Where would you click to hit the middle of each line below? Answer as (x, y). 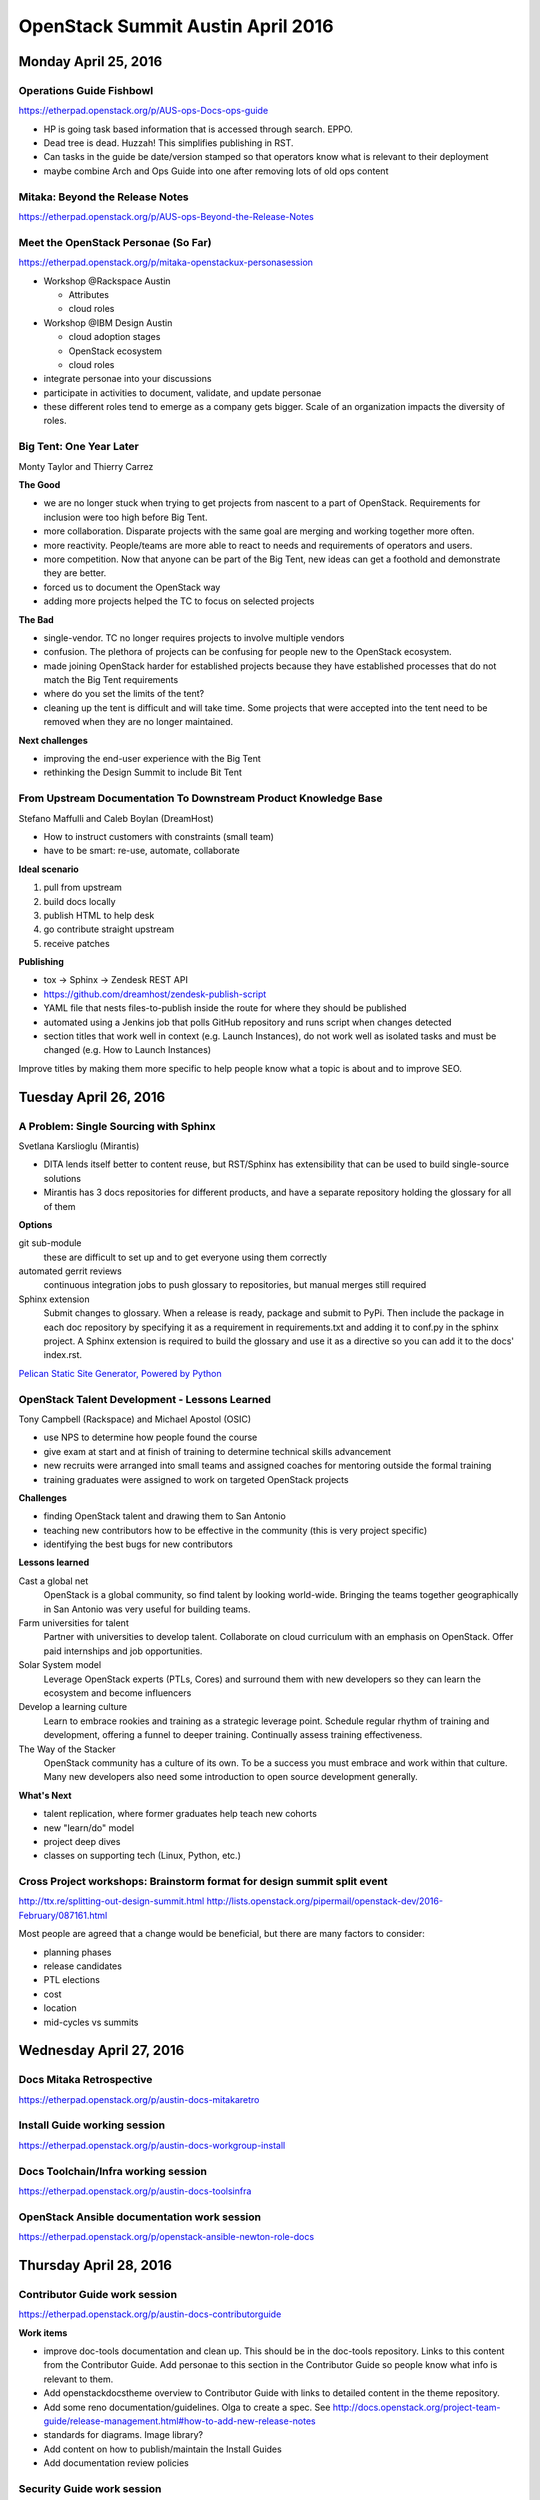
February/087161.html (63, 1915)
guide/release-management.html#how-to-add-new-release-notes (179, 2421)
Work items (43, 2332)
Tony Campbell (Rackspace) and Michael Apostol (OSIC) (135, 1419)
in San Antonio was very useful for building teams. (147, 1609)
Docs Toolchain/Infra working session (112, 2171)
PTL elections (71, 1980)
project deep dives (82, 1841)
